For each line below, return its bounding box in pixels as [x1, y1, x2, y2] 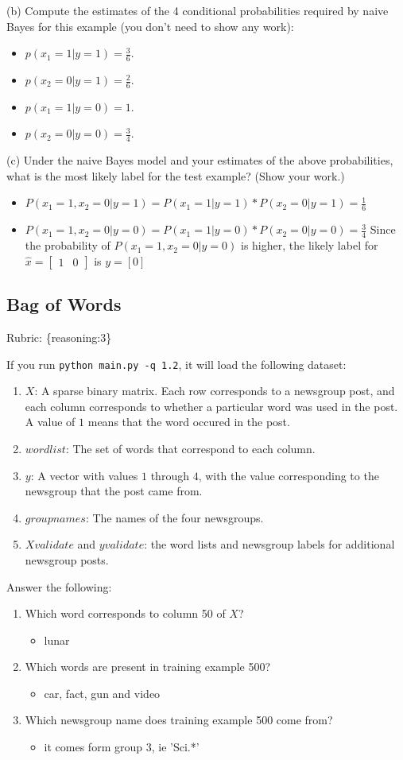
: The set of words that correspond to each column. [65, 440, 316, 456]
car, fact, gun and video [44, 684, 161, 701]
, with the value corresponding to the [198, 467, 379, 483]
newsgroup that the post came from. [25, 483, 203, 499]
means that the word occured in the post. [87, 413, 290, 430]
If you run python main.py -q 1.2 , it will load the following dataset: [6, 355, 347, 372]
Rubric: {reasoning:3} [6, 328, 112, 345]
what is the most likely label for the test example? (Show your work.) [6, 167, 345, 184]
